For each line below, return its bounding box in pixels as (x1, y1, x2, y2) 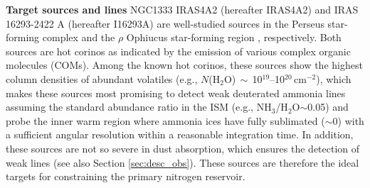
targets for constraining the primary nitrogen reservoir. (6, 169, 245, 184)
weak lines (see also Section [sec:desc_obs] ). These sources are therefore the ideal (6, 155, 359, 170)
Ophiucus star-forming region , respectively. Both (126, 30, 342, 45)
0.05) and (307, 99, 349, 114)
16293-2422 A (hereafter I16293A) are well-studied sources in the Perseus (6, 16, 324, 31)
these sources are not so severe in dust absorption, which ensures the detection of (6, 140, 360, 155)
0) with (332, 113, 364, 128)
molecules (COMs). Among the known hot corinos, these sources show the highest (6, 57, 363, 72)
